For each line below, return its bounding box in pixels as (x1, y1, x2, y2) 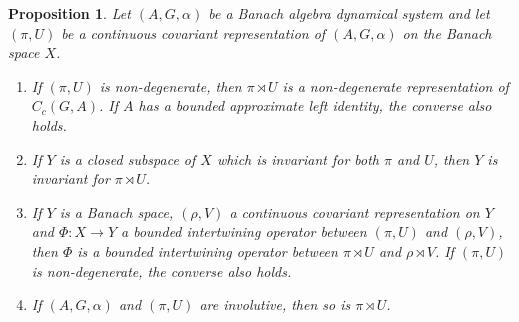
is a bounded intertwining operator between (77, 240, 338, 261)
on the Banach (402, 22, 492, 43)
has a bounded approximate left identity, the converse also (138, 95, 492, 116)
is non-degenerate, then (99, 75, 242, 96)
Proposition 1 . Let (8, 3, 131, 23)
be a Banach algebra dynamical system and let (208, 3, 490, 23)
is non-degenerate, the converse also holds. (31, 260, 292, 281)
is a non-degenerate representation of (282, 75, 509, 96)
